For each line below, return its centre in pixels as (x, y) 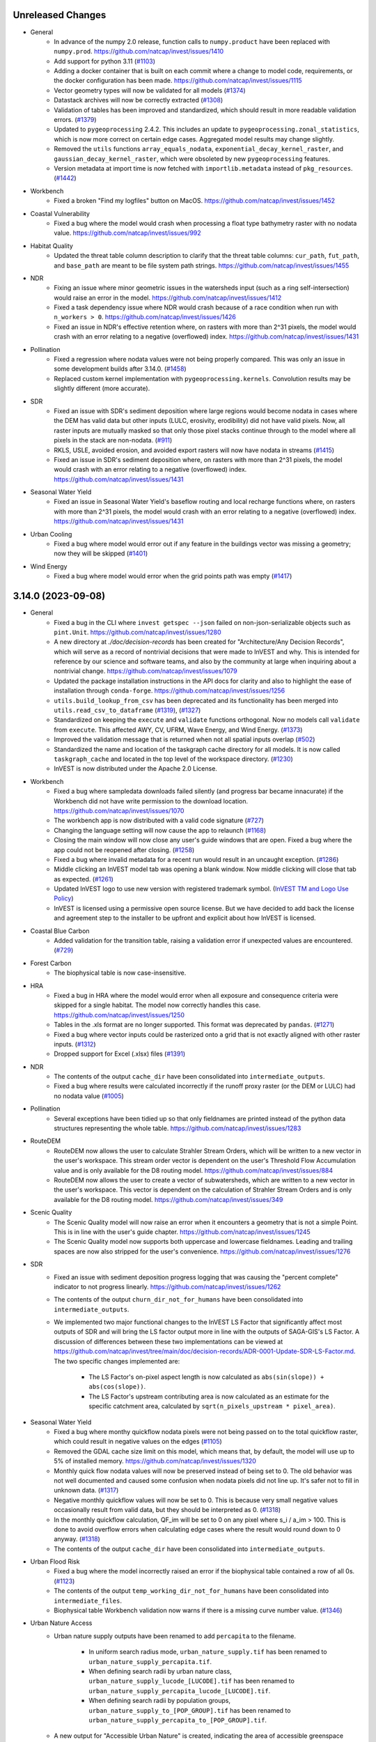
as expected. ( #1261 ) (84, 879)
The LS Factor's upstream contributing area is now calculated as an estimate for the (209, 1396)
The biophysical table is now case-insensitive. (120, 973)
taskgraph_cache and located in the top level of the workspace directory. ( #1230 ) (173, 759)
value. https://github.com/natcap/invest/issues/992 (127, 233)
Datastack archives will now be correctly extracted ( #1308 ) (139, 100)
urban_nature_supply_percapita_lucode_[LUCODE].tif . (180, 1690)
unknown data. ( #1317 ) (86, 1490)
